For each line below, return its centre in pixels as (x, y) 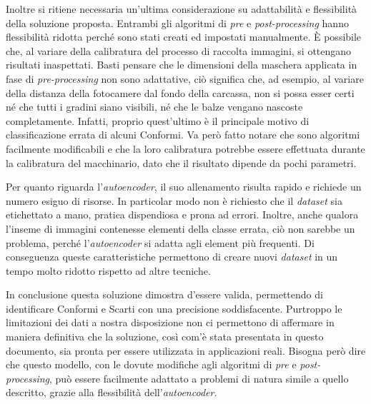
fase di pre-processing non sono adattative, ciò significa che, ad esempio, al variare (185, 78)
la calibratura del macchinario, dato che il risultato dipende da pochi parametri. (181, 162)
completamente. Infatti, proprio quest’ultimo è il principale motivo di (158, 120)
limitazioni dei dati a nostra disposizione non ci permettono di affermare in (170, 322)
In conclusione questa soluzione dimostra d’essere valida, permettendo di (164, 294)
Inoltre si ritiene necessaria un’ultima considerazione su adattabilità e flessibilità (182, 9)
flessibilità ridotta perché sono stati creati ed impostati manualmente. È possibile (184, 37)
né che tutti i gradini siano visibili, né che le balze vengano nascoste (154, 107)
